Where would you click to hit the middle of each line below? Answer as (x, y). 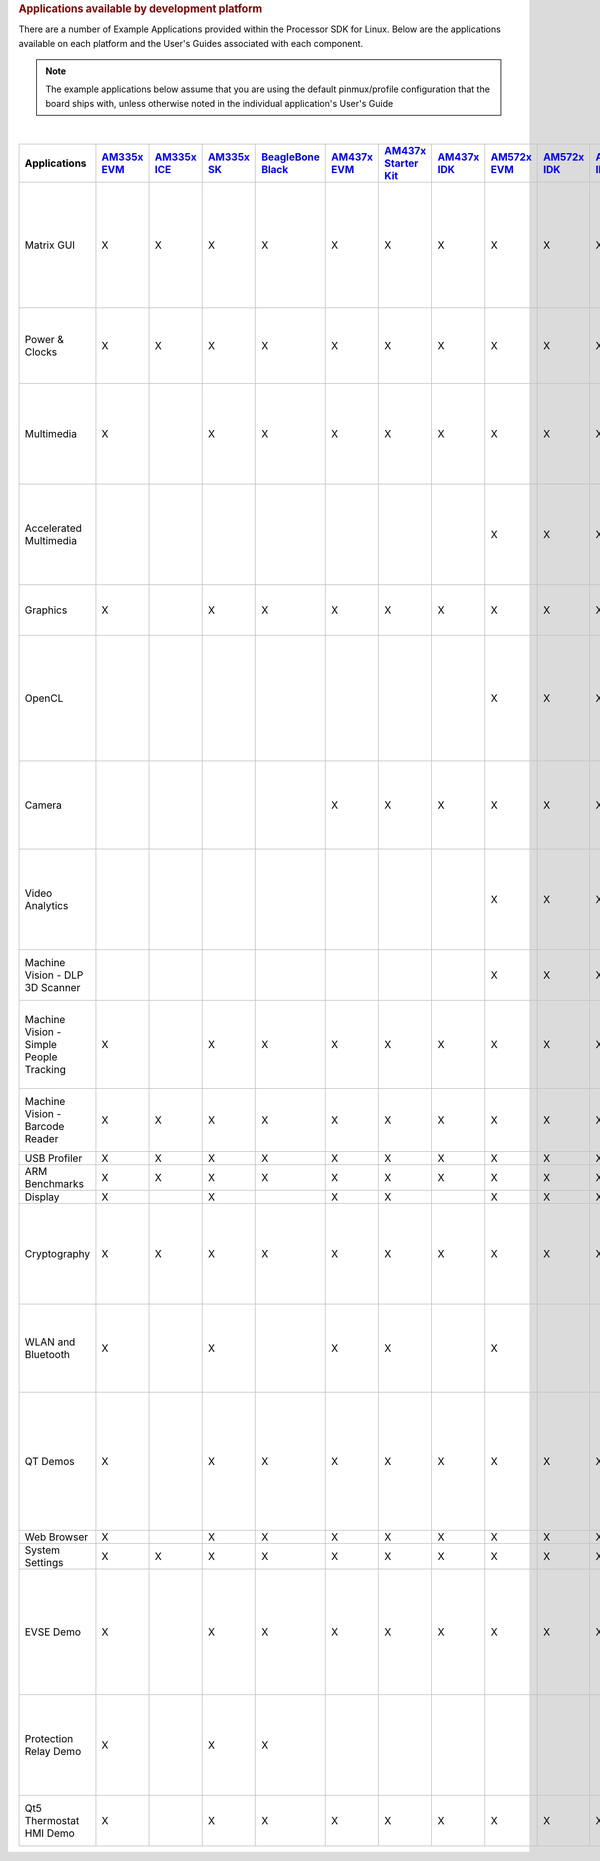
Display (42, 1197)
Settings (44, 1562)
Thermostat (52, 1820)
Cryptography (57, 1253)
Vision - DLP (54, 975)
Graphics (46, 610)
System (42, 1550)
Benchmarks (54, 1183)
